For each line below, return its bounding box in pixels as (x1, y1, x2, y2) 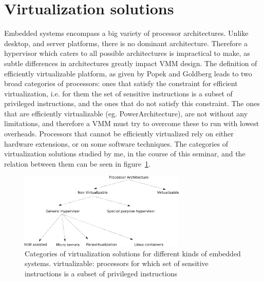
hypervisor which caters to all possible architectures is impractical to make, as (4, 48, 250, 58)
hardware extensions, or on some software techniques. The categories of (4, 138, 229, 149)
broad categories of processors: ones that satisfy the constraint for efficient (4, 78, 238, 89)
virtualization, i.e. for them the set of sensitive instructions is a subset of (4, 88, 233, 98)
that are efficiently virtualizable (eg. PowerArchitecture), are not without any (4, 108, 248, 118)
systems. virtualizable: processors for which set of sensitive (25, 258, 209, 269)
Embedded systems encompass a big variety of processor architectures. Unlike (4, 28, 249, 38)
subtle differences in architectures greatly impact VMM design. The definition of (4, 57, 257, 68)
